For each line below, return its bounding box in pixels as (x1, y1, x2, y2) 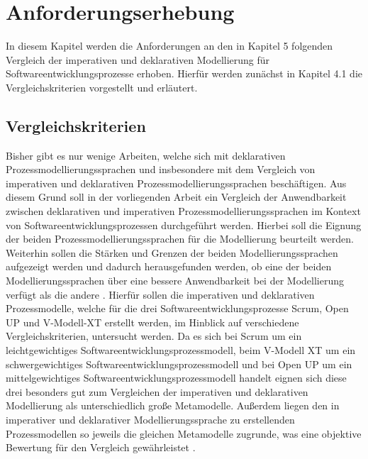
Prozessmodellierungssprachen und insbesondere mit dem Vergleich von (6, 162, 316, 177)
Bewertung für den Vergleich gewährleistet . (6, 440, 196, 455)
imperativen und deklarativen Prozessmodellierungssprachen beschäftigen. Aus (6, 175, 347, 190)
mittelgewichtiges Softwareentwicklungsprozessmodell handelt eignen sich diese (6, 370, 347, 385)
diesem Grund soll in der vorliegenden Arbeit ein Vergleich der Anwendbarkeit (6, 189, 347, 204)
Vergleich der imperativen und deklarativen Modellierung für (6, 52, 270, 67)
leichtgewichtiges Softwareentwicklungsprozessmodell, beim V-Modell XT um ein (6, 343, 356, 358)
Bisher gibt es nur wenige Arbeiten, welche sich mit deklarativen (6, 148, 286, 162)
